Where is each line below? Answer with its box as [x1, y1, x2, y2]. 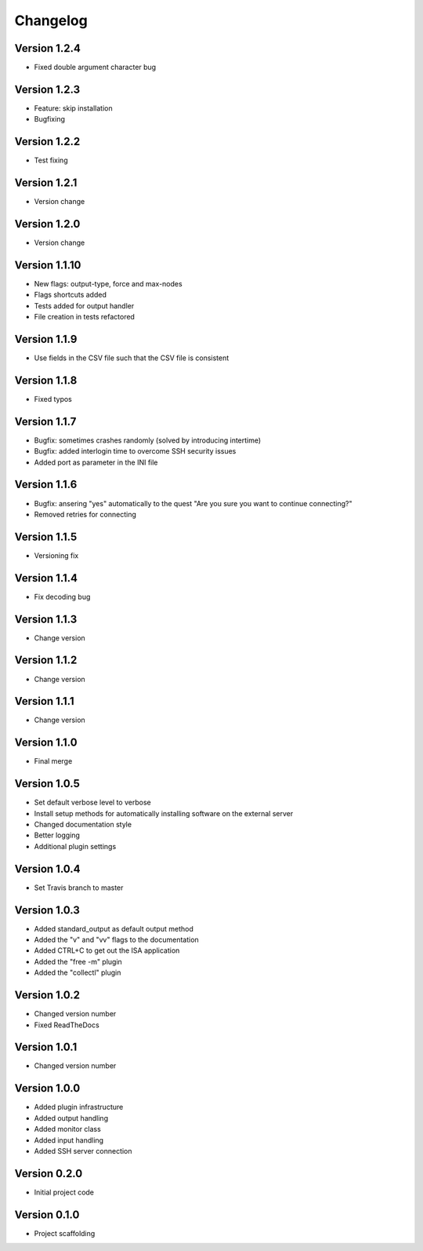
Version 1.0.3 [14, 903, 80, 917]
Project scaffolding [34, 1228, 96, 1238]
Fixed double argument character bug [34, 63, 157, 72]
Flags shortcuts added [34, 290, 107, 300]
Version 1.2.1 [14, 177, 78, 190]
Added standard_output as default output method [34, 924, 193, 933]
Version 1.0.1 [14, 1041, 78, 1054]
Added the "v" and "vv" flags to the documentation [34, 935, 199, 945]
